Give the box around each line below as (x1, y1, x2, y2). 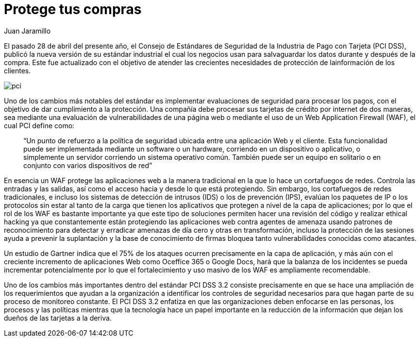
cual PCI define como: (4, 121, 75, 130)
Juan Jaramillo (4, 26, 51, 35)
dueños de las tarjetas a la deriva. (4, 313, 112, 322)
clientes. (4, 66, 31, 75)
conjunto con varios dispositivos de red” (23, 161, 152, 170)
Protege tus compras (4, 1, 142, 17)
